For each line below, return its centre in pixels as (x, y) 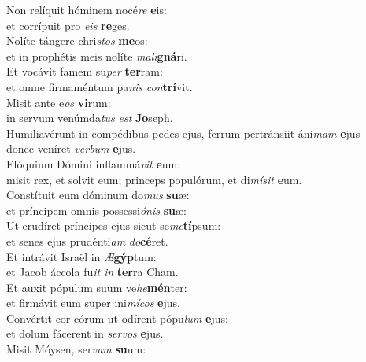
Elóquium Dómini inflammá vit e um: (94, 163)
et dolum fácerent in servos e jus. (85, 333)
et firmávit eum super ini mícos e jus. (93, 303)
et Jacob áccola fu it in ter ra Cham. (92, 272)
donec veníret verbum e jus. (71, 148)
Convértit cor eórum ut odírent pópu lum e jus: (117, 318)
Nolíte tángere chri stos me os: (77, 41)
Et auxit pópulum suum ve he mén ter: (97, 287)
